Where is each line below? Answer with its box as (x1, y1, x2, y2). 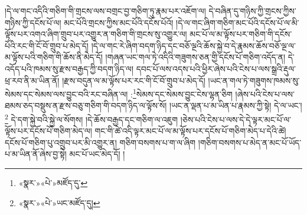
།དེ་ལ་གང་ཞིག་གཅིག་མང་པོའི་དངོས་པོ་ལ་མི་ (176, 16, 299, 28)
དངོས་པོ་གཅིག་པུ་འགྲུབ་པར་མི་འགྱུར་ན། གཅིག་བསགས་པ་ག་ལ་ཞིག (5, 136, 196, 148)
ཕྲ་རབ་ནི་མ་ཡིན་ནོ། (5, 74, 60, 86)
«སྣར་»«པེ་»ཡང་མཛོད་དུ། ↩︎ (18, 196, 100, 209)
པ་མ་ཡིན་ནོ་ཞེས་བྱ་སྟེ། (5, 148, 67, 160)
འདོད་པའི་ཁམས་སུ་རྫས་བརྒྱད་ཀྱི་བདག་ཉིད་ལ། (5, 62, 134, 74)
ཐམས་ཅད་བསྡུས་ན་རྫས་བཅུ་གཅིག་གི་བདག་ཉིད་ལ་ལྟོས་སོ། (5, 99, 167, 112)
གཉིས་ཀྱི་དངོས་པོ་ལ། (5, 16, 61, 28)
